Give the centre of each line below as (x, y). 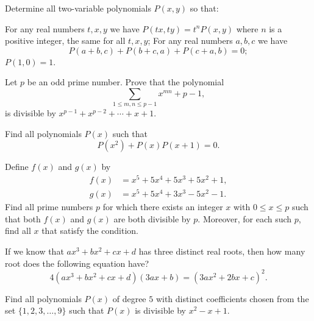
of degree (129, 298)
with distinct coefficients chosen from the (232, 298)
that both (23, 218)
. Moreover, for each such (245, 218)
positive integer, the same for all (65, 41)
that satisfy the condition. (90, 231)
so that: (204, 8)
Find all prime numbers (49, 207)
